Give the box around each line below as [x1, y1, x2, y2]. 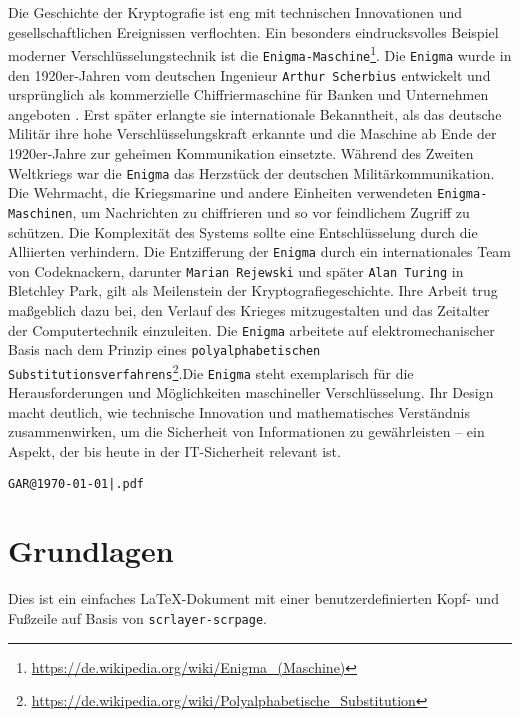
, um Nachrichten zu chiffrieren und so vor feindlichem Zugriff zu [72, 201, 470, 222]
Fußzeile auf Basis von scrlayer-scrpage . [8, 607, 267, 628]
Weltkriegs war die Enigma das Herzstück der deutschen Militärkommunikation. [8, 162, 495, 183]
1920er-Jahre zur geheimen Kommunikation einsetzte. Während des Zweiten [8, 142, 474, 163]
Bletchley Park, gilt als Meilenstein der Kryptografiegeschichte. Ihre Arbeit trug [8, 280, 498, 301]
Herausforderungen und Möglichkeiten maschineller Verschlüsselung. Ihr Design [8, 382, 494, 403]
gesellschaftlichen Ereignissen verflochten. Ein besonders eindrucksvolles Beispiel [8, 21, 499, 42]
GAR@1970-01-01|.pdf [8, 476, 145, 491]
